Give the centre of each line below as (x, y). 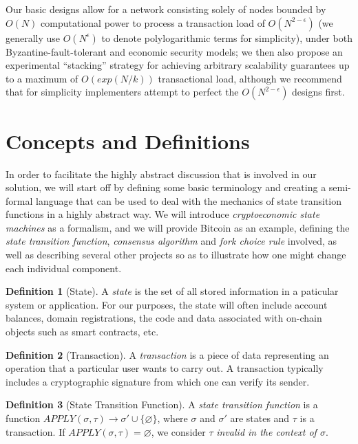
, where (172, 418)
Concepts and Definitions (128, 141)
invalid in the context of (266, 431)
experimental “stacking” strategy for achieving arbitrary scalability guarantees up (178, 65)
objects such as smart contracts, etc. (82, 332)
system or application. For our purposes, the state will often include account (167, 304)
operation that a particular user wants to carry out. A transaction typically (165, 368)
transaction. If (35, 431)
